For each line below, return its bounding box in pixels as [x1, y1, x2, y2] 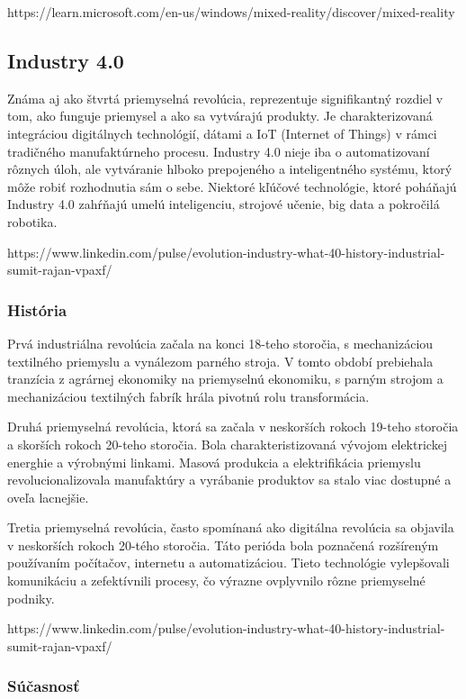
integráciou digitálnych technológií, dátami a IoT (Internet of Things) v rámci [7, 123, 437, 142]
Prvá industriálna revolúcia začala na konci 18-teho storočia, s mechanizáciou [7, 333, 434, 352]
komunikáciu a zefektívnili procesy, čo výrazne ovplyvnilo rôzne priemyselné [7, 571, 426, 590]
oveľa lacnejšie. [7, 487, 89, 506]
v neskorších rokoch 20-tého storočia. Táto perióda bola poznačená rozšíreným [7, 535, 439, 554]
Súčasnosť [7, 675, 80, 697]
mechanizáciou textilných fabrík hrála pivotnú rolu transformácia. [7, 386, 370, 405]
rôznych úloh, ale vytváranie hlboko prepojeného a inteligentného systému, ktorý [7, 159, 453, 178]
